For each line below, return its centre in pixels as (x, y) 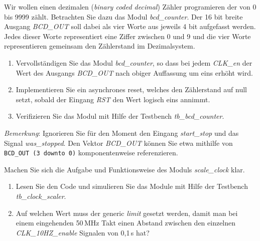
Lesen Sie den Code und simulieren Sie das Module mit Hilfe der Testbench (132, 186)
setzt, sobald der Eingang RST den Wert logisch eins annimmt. (113, 99)
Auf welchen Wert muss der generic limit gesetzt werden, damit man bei (127, 213)
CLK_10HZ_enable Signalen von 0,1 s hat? (83, 232)
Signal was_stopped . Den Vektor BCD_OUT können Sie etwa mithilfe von (118, 143)
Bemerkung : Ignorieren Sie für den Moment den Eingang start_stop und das (121, 133)
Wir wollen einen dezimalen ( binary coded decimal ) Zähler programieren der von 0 (130, 7)
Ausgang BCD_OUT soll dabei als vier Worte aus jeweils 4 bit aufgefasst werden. (130, 26)
